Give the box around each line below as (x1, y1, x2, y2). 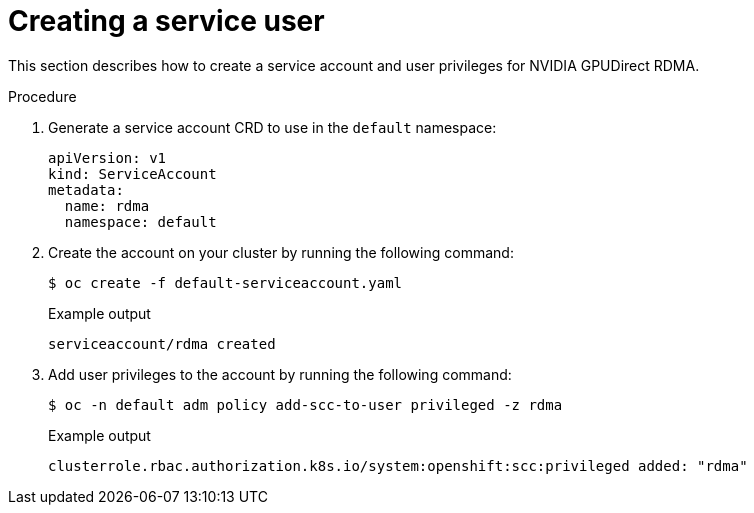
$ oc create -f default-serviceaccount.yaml (48, 274, 403, 291)
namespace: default (64, 213, 217, 230)
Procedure (8, 87, 77, 105)
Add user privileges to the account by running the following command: (48, 365, 512, 383)
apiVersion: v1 (48, 149, 167, 166)
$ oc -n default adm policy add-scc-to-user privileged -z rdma (48, 396, 563, 413)
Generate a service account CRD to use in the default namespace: (48, 118, 497, 136)
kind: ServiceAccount (48, 165, 217, 182)
